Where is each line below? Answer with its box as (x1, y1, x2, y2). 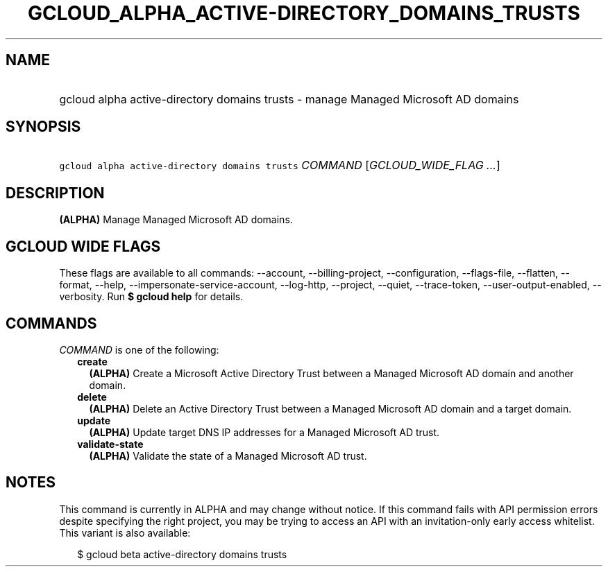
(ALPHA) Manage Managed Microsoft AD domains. (59, 214, 293, 226)
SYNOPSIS (6, 118, 81, 136)
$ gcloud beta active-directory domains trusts (77, 548, 287, 560)
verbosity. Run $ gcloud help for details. (59, 291, 244, 303)
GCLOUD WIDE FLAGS (6, 237, 161, 255)
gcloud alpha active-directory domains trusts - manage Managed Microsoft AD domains (59, 92, 519, 106)
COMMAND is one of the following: (59, 343, 219, 356)
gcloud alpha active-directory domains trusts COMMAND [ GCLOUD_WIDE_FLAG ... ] (59, 158, 500, 173)
